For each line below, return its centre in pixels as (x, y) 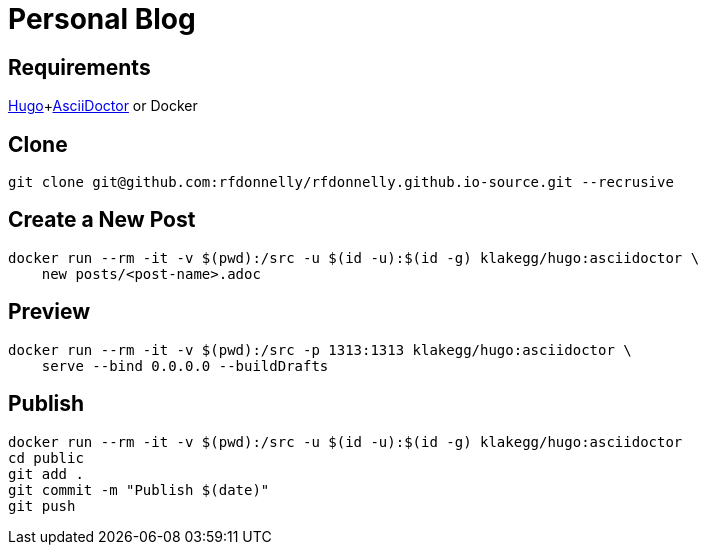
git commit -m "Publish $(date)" (139, 489)
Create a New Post (102, 220)
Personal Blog (102, 19)
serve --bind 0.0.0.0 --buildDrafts (185, 365)
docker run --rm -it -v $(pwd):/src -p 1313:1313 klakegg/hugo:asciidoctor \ (320, 349)
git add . (46, 473)
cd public (46, 457)
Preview (49, 312)
